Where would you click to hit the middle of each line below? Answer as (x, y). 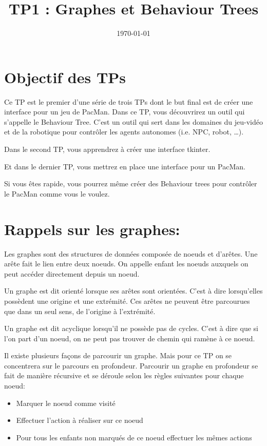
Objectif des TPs (65, 77)
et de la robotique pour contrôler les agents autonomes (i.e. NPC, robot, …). (124, 132)
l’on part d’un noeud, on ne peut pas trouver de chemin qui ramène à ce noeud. (130, 338)
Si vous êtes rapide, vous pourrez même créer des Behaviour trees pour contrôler (131, 183)
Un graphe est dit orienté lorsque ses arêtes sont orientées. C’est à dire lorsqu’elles (133, 291)
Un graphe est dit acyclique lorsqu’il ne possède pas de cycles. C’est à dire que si (131, 328)
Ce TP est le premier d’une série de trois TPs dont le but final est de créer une (129, 101)
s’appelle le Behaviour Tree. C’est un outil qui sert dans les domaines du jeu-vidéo (133, 121)
